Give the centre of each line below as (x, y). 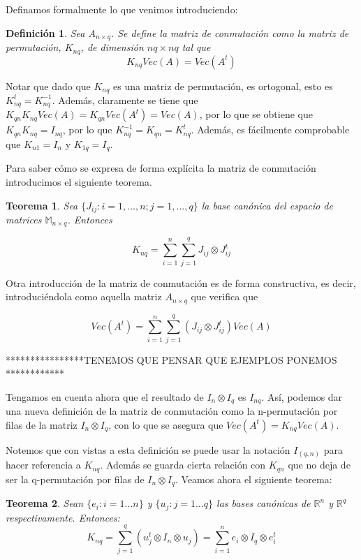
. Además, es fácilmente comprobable (270, 130)
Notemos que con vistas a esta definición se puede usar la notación (148, 449)
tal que (196, 47)
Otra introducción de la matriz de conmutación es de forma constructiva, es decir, (181, 282)
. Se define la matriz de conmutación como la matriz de (230, 32)
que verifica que (224, 296)
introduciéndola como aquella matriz (84, 296)
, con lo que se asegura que (166, 424)
